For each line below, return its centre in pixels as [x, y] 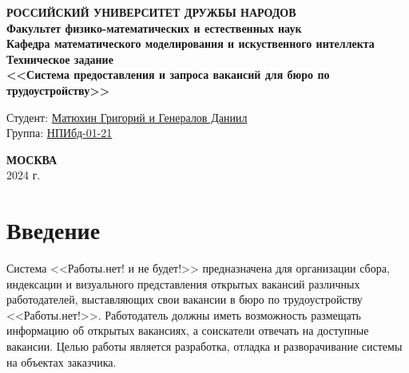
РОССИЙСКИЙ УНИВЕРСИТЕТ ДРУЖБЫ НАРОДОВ [151, 12]
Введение [54, 230]
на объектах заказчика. [62, 361]
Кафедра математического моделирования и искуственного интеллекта [191, 43]
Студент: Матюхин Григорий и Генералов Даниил [127, 117]
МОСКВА [32, 159]
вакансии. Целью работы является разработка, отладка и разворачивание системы [204, 346]
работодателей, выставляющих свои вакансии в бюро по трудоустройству [185, 299]
